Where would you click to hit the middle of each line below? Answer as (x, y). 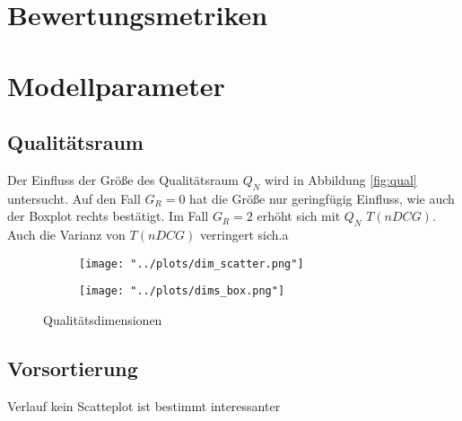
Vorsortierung (73, 368)
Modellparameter (116, 85)
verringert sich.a (244, 235)
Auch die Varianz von (66, 235)
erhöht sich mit (299, 216)
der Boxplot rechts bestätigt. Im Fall (108, 216)
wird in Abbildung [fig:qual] (341, 179)
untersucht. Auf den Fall (74, 198)
